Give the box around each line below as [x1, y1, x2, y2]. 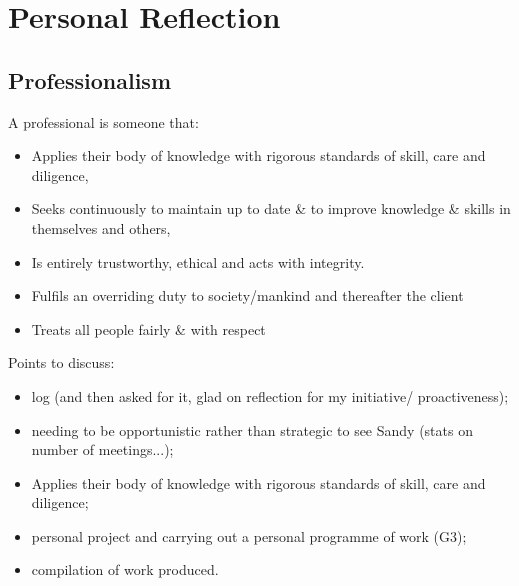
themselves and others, [31, 217, 171, 238]
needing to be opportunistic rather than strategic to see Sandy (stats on [31, 419, 473, 440]
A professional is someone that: [8, 111, 199, 132]
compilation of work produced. [31, 559, 219, 580]
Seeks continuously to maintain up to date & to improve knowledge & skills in [31, 198, 511, 219]
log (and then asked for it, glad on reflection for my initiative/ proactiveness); [31, 385, 509, 406]
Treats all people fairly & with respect [31, 318, 266, 339]
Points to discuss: [8, 352, 115, 373]
